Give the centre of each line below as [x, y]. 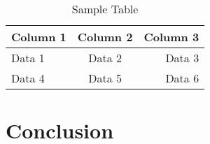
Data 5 [105, 78]
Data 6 [182, 78]
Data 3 [182, 58]
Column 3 [171, 37]
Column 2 [105, 37]
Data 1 [28, 58]
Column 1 [39, 37]
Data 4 [28, 78]
